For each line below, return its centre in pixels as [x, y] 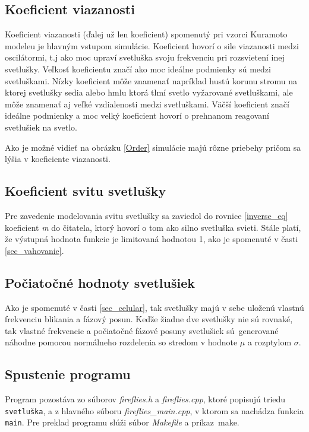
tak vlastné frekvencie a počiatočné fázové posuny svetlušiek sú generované [142, 330]
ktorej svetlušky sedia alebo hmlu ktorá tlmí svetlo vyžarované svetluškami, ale [149, 92]
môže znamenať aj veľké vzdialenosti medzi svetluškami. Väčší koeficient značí [147, 104]
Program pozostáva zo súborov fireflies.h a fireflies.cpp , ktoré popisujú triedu [145, 399]
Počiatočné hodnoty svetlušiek [100, 282]
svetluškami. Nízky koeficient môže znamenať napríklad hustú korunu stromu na [151, 80]
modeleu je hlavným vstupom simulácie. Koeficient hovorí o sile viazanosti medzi [152, 45]
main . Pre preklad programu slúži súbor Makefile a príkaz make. [122, 422]
